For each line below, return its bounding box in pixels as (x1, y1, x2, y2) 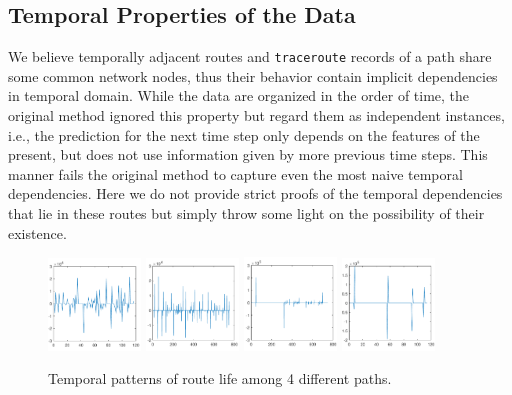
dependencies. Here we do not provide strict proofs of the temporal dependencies (8, 183, 503, 204)
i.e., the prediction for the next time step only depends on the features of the (8, 124, 480, 145)
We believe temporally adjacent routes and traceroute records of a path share (8, 46, 492, 67)
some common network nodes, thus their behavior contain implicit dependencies (8, 65, 498, 86)
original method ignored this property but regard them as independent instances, (8, 105, 505, 126)
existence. (8, 222, 67, 243)
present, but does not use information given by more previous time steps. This (8, 144, 488, 165)
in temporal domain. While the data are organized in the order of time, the (8, 85, 470, 106)
